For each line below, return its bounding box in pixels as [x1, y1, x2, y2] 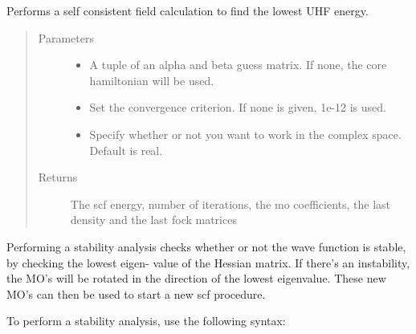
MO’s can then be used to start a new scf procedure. [6, 285, 266, 302]
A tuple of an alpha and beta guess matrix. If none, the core [89, 56, 387, 73]
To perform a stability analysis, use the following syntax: [6, 312, 286, 329]
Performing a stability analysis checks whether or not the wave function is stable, [6, 238, 406, 255]
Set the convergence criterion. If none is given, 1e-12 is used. [89, 99, 386, 116]
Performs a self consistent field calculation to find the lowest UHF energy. [6, 2, 369, 18]
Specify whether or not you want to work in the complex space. [89, 125, 402, 142]
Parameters [38, 29, 94, 46]
